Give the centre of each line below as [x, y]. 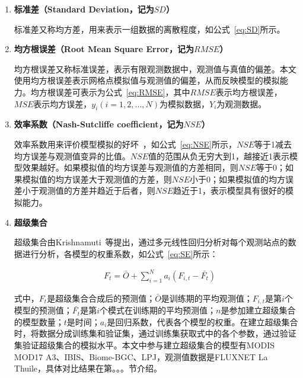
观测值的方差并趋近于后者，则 [97, 190]
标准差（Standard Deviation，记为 [84, 9]
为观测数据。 [242, 103]
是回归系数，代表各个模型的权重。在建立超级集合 [202, 321]
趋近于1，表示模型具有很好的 [229, 190]
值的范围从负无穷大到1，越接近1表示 [219, 156]
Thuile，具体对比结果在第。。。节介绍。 [88, 368]
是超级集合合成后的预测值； [101, 298]
